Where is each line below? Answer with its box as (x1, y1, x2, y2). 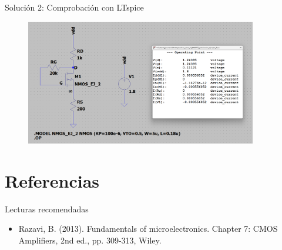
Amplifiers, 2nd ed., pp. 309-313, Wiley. (18, 234, 162, 246)
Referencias (5, 168, 100, 192)
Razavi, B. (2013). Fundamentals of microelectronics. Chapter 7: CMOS (18, 222, 278, 235)
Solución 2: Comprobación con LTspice (5, 1, 144, 13)
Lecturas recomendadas (5, 202, 89, 215)
